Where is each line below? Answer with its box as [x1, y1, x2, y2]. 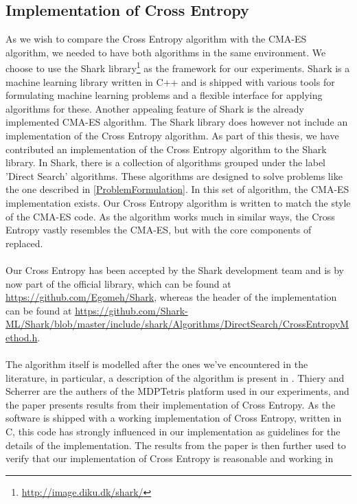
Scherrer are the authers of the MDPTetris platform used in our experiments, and [5, 384, 349, 398]
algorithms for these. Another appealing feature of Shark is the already [5, 101, 304, 115]
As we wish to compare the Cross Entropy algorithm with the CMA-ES [5, 32, 307, 46]
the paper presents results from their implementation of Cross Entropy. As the [5, 397, 336, 411]
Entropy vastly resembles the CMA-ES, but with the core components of [5, 222, 312, 237]
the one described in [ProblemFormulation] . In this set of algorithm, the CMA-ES [5, 182, 349, 196]
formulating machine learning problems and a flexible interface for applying [5, 88, 323, 102]
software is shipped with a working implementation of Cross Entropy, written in [5, 411, 342, 425]
